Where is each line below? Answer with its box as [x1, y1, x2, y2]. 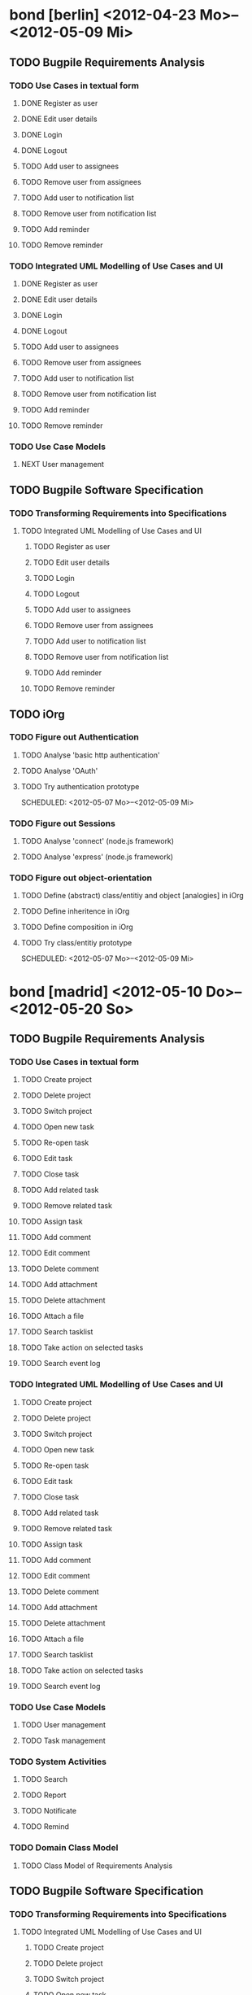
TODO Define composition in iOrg [20, 922, 133, 932]
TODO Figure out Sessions [9, 818, 116, 829]
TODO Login [33, 574, 76, 583]
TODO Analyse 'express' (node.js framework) [20, 852, 174, 862]
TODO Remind [20, 1822, 70, 1831]
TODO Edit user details [33, 557, 111, 567]
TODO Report [20, 1790, 67, 1800]
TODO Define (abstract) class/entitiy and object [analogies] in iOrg [20, 891, 245, 901]
